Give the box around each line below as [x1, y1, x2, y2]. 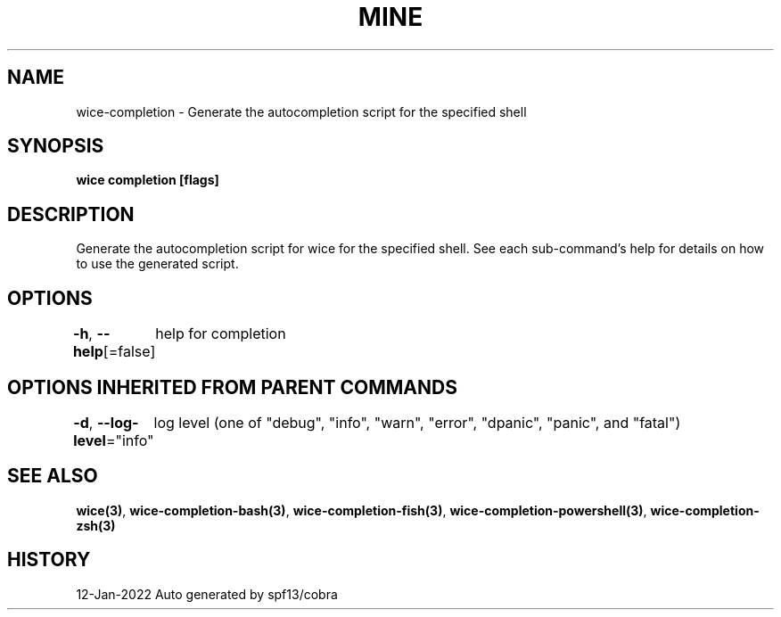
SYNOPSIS [7, 135, 104, 158]
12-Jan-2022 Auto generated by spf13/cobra [76, 586, 338, 602]
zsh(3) [76, 517, 116, 533]
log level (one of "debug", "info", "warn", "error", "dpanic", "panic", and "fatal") [153, 413, 681, 432]
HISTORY [7, 548, 91, 572]
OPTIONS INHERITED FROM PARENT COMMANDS [7, 375, 457, 399]
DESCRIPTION [7, 202, 135, 226]
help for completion [155, 325, 286, 343]
